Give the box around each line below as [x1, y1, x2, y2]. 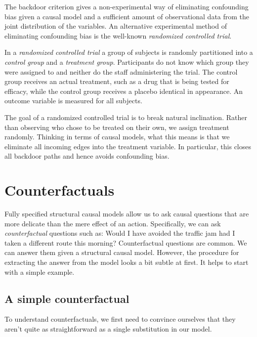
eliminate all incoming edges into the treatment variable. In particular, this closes [4, 141, 251, 151]
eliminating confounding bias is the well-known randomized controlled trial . [4, 30, 232, 41]
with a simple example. [4, 266, 75, 277]
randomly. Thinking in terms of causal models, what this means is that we [4, 131, 230, 142]
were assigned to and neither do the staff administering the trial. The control [4, 66, 238, 77]
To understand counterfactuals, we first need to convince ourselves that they [4, 314, 236, 324]
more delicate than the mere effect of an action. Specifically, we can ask [4, 218, 221, 228]
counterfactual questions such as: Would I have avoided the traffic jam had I [4, 228, 235, 238]
